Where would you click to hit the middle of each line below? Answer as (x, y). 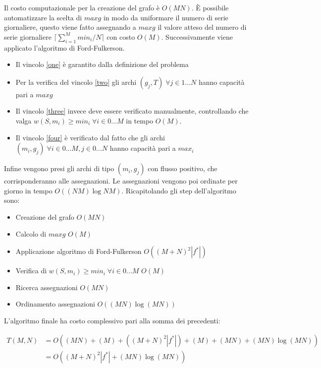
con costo (121, 36)
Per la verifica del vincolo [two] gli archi (76, 82)
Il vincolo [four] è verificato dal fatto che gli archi (90, 137)
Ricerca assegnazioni (47, 287)
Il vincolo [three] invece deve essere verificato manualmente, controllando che (132, 111)
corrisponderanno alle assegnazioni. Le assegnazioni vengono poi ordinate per (121, 181)
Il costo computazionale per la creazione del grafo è (82, 7)
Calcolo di (31, 233)
